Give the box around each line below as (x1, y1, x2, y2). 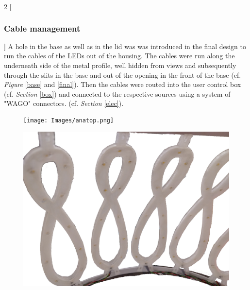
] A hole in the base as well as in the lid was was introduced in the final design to (4, 41, 247, 51)
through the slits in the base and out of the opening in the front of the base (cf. (4, 69, 241, 80)
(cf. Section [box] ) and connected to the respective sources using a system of (4, 88, 231, 99)
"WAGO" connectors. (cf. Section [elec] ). (4, 98, 124, 108)
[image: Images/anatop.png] (23, 117, 114, 124)
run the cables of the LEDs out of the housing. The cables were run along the (4, 51, 235, 61)
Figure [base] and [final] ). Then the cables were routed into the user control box (4, 79, 241, 89)
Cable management (4, 22, 81, 34)
